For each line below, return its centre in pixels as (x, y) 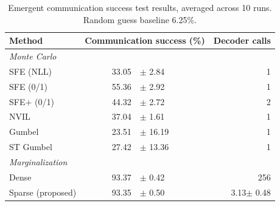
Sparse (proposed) (43, 192)
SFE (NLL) (31, 71)
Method (26, 40)
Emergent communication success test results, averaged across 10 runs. (140, 7)
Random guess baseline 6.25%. (140, 19)
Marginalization (38, 161)
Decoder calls (242, 40)
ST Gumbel (31, 147)
